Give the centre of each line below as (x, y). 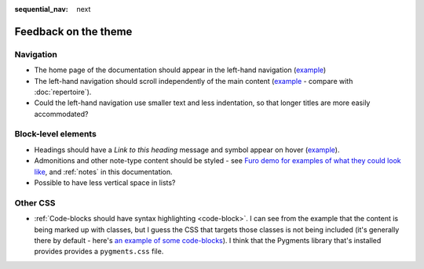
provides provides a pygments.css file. (99, 252)
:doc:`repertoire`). (63, 92)
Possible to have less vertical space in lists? (105, 183)
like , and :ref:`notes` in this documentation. (103, 172)
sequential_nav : (41, 9)
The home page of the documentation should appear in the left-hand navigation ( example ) (180, 70)
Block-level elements (56, 134)
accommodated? (61, 114)
